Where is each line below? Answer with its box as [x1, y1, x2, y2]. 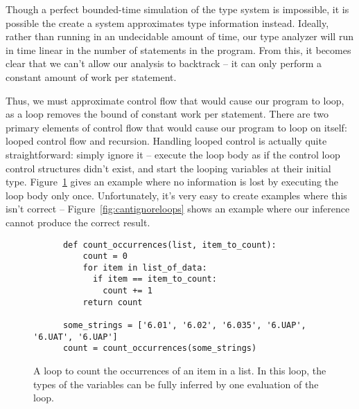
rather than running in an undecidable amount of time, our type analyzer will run [6, 29, 353, 44]
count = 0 [82, 251, 128, 262]
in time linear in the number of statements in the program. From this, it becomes [6, 42, 351, 57]
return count [82, 297, 143, 307]
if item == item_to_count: [92, 274, 217, 284]
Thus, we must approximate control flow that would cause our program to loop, [6, 93, 344, 107]
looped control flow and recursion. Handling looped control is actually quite [6, 134, 327, 148]
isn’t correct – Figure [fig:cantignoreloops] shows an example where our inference [6, 201, 350, 216]
